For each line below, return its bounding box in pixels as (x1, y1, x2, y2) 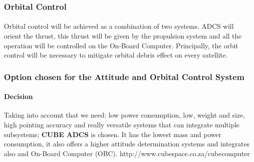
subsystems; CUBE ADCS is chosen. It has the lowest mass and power (4, 129, 221, 139)
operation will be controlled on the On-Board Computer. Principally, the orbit (4, 40, 238, 50)
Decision (4, 91, 33, 101)
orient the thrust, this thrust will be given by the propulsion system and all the (4, 31, 242, 41)
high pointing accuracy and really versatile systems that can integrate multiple (4, 120, 240, 130)
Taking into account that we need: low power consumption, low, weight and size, (4, 110, 245, 120)
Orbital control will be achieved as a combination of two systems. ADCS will (4, 21, 234, 31)
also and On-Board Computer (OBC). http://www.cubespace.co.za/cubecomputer (4, 148, 250, 158)
